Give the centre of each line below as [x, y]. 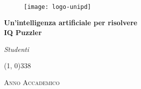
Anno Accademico [32, 82]
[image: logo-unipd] [58, 7]
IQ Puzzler [23, 32]
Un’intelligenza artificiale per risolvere [71, 22]
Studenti [17, 49]
